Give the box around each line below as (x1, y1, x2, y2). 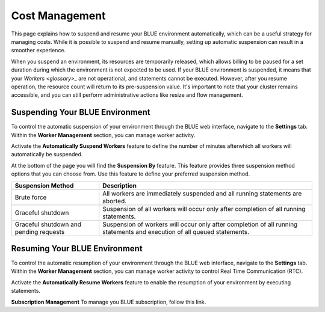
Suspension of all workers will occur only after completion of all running (102, 204, 306, 213)
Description (102, 181, 137, 189)
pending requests (14, 227, 65, 236)
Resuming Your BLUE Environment (11, 243, 143, 254)
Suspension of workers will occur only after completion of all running (102, 220, 298, 228)
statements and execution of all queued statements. (102, 227, 250, 236)
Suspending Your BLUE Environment (11, 107, 150, 117)
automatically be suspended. (11, 151, 83, 158)
